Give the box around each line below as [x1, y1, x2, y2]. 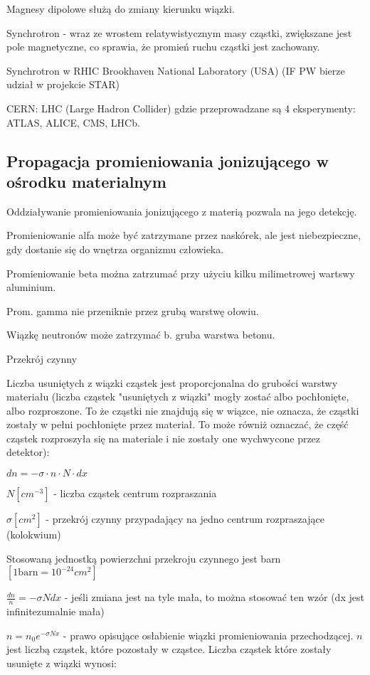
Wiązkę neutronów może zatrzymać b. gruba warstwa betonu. [6, 327, 275, 342]
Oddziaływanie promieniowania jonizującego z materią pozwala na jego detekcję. [6, 203, 357, 218]
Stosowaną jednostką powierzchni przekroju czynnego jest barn [6, 551, 281, 565]
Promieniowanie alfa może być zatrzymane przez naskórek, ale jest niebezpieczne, [6, 228, 361, 243]
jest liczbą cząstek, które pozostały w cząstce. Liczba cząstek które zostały [6, 642, 332, 657]
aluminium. [6, 280, 56, 294]
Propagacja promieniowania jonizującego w [6, 149, 329, 171]
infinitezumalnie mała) [6, 604, 105, 619]
